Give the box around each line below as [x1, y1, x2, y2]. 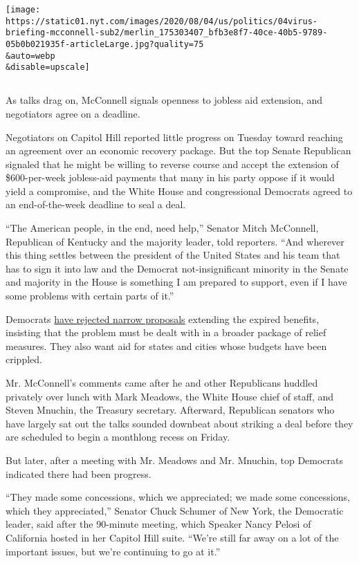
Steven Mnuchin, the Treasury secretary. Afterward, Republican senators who [6, 403, 335, 417]
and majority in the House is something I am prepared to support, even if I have [6, 275, 347, 289]
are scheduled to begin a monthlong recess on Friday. [6, 430, 230, 444]
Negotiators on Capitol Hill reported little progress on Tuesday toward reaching [6, 129, 343, 144]
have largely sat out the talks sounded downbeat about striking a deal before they [6, 416, 353, 430]
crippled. [6, 352, 42, 367]
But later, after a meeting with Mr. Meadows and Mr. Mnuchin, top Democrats [6, 452, 344, 467]
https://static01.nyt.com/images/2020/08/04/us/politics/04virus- [6, 16, 318, 26]
